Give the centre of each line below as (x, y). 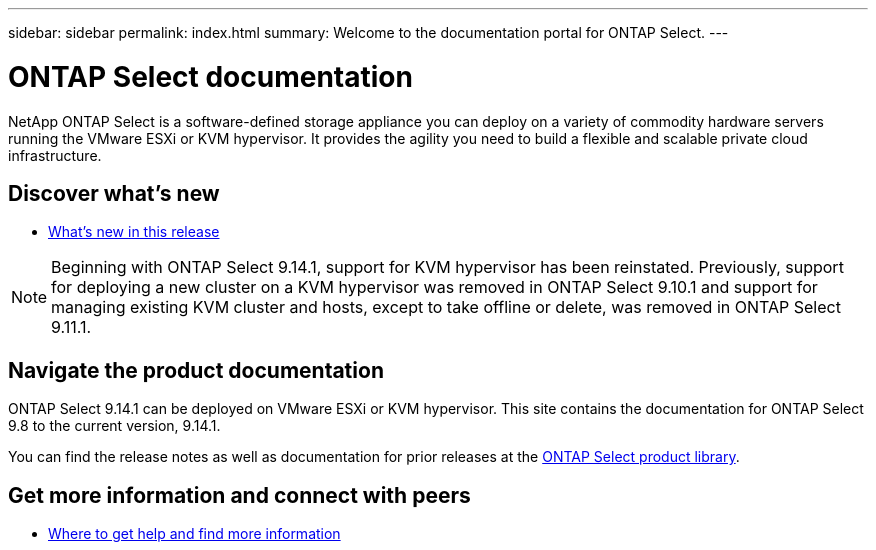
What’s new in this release (134, 232)
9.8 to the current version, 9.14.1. (114, 426)
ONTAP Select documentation (210, 76)
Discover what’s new (114, 193)
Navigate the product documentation (196, 370)
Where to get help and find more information (194, 534)
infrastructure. (55, 155)
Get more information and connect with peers (239, 495)
